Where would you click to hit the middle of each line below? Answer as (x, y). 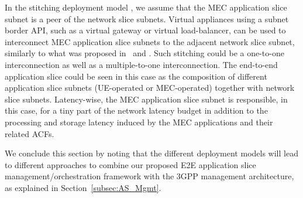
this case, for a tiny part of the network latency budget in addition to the (136, 110)
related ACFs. (30, 133)
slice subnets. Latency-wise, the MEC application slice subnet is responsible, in (146, 99)
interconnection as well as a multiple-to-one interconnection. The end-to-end (141, 64)
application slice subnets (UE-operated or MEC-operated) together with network (150, 88)
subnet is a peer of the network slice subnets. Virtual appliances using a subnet (147, 18)
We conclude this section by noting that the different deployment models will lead (151, 153)
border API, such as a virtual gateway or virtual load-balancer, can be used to (145, 30)
